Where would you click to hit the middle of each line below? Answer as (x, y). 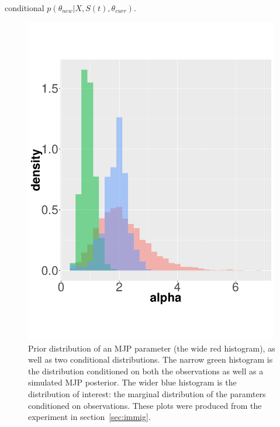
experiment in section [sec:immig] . (89, 417)
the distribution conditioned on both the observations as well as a (146, 371)
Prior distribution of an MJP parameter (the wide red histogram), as (152, 348)
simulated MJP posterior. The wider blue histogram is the (132, 382)
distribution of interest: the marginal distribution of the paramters (147, 393)
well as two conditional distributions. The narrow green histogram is (151, 359)
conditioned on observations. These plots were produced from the (145, 405)
